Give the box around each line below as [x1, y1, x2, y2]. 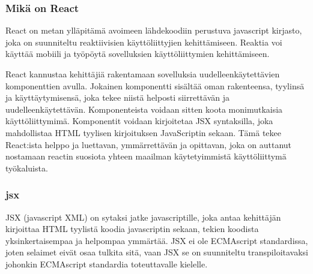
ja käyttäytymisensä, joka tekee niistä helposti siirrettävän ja [5, 91, 230, 104]
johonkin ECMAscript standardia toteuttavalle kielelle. [5, 257, 208, 270]
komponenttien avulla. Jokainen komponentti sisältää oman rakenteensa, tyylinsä [5, 79, 305, 92]
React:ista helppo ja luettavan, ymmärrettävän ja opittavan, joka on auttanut [5, 138, 291, 150]
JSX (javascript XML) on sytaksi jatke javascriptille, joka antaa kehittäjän [5, 210, 281, 223]
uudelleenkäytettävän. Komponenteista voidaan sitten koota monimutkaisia [5, 103, 283, 115]
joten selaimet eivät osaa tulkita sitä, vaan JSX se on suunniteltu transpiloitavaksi [5, 246, 308, 258]
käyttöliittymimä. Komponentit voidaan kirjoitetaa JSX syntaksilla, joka [5, 115, 273, 127]
